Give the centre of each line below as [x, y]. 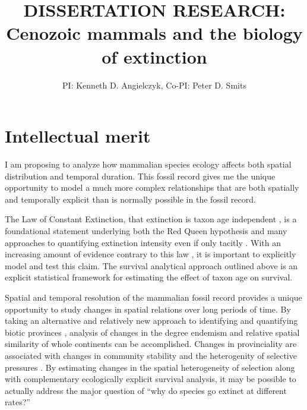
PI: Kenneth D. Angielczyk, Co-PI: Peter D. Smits [154, 85]
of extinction [154, 56]
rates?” [18, 402]
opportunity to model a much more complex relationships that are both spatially [152, 187]
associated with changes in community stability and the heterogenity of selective [151, 355]
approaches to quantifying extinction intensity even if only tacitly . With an [143, 242]
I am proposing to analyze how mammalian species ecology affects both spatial [148, 164]
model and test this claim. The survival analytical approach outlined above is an [151, 265]
